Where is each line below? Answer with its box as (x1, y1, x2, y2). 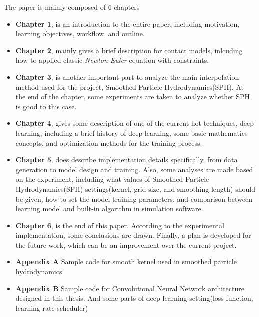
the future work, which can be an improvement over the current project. (15, 239, 237, 250)
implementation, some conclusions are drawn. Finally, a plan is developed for (15, 230, 251, 240)
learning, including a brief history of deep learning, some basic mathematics (15, 127, 248, 138)
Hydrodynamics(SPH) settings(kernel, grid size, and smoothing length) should (15, 183, 255, 194)
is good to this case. (15, 101, 77, 111)
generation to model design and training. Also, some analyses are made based (15, 164, 253, 174)
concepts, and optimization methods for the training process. (15, 137, 202, 148)
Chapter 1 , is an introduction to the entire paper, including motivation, (15, 18, 240, 29)
